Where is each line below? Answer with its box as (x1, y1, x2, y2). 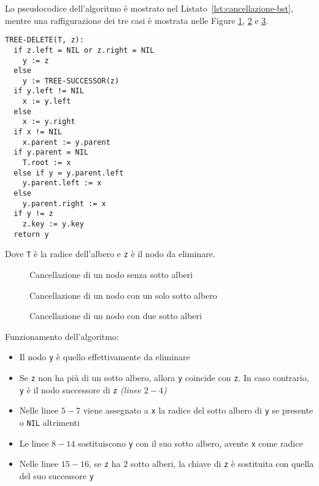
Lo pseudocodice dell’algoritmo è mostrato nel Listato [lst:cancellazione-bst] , (5, 2, 293, 14)
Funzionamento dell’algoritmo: (5, 330, 119, 342)
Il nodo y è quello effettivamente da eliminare (19, 350, 190, 363)
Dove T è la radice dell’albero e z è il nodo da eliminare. (5, 247, 215, 260)
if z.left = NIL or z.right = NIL (13, 45, 155, 55)
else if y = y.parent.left (13, 168, 124, 177)
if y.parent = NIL (13, 148, 89, 157)
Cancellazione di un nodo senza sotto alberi (29, 268, 193, 280)
